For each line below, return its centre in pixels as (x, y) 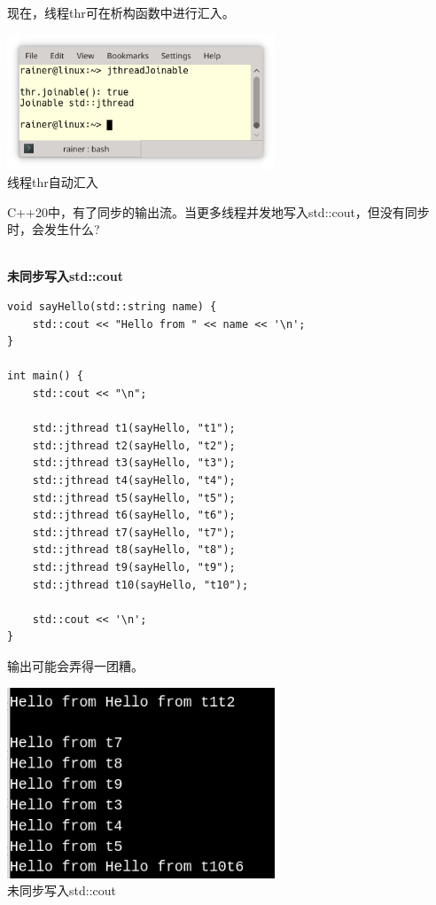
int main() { (45, 376)
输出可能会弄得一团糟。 (75, 665)
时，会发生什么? (54, 229)
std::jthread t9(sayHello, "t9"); (134, 567)
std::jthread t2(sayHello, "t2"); (134, 445)
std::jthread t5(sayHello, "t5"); (134, 498)
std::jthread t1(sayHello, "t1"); (134, 429)
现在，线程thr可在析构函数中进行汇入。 (121, 12)
